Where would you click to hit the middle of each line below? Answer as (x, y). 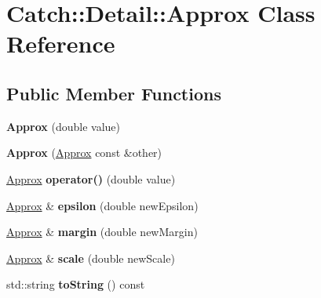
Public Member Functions (114, 93)
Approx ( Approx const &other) (84, 153)
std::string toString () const (76, 284)
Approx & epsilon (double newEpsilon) (102, 205)
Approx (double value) (63, 126)
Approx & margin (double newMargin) (102, 232)
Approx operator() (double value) (91, 178)
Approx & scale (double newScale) (91, 258)
